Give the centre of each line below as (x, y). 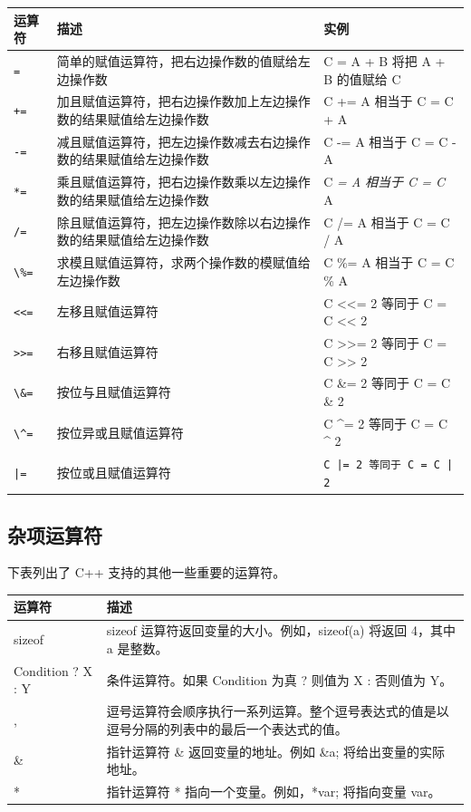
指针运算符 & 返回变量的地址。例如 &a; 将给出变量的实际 (276, 751)
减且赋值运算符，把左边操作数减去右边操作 (183, 141)
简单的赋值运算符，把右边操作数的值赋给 (177, 60)
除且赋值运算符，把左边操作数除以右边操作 (183, 222)
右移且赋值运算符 (107, 351)
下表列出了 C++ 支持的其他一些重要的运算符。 (147, 572)
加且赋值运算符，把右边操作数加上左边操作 (183, 101)
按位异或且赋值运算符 (120, 432)
